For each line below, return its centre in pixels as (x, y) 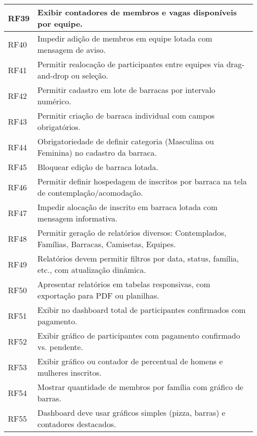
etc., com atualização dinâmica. (92, 270)
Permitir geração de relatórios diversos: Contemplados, (132, 233)
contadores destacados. (77, 424)
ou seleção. (90, 75)
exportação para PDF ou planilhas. (98, 295)
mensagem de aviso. (71, 50)
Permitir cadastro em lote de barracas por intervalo (126, 90)
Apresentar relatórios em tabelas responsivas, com (124, 284)
